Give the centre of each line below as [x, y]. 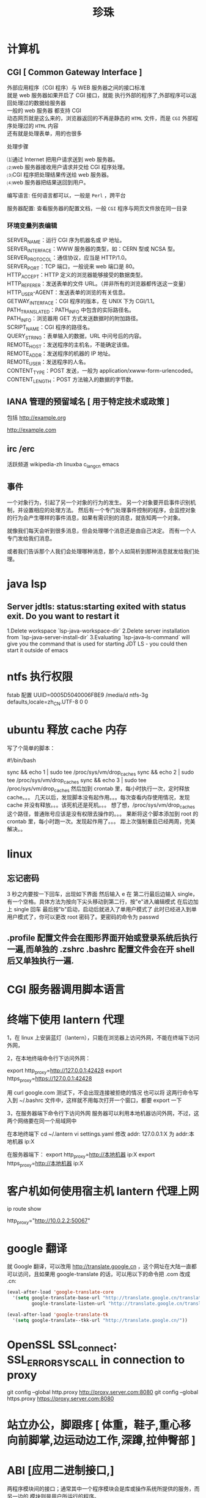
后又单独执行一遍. [41, 961]
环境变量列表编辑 [32, 226]
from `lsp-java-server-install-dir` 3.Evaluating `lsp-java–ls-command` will [98, 637]
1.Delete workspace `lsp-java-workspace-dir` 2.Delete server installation [98, 631]
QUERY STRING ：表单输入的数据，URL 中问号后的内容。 [76, 337]
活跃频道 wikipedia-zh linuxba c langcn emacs [63, 465]
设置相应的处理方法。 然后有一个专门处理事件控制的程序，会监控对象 [109, 510]
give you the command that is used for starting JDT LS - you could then [97, 644]
